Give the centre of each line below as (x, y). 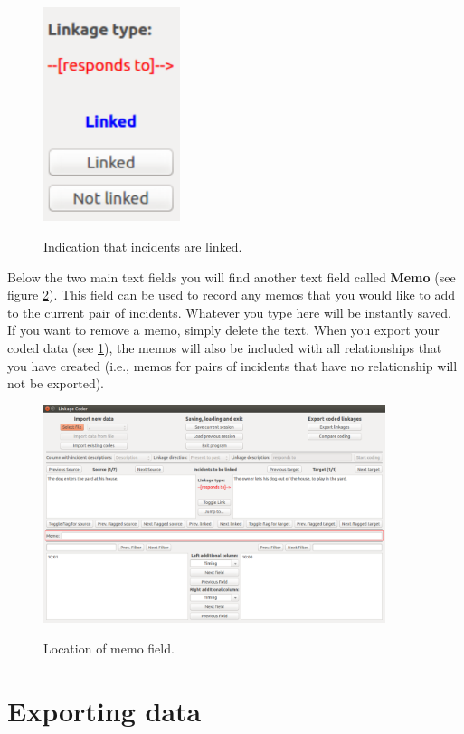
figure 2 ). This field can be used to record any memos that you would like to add (231, 295)
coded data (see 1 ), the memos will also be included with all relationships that (225, 347)
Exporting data (104, 710)
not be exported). (56, 383)
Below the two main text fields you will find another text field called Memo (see (232, 276)
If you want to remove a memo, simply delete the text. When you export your (223, 330)
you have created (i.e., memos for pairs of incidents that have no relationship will (232, 365)
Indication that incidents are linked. (143, 247)
